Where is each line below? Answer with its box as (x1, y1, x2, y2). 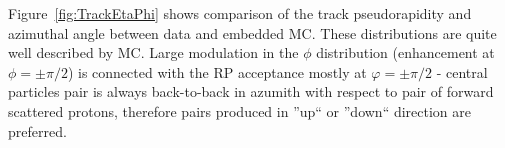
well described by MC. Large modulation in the (8, 42, 299, 63)
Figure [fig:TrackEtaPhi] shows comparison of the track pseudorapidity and (8, 3, 472, 23)
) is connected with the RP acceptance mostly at (67, 61, 367, 82)
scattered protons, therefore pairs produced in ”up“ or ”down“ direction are (8, 100, 471, 121)
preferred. (8, 120, 67, 141)
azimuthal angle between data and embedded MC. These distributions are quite (8, 22, 497, 43)
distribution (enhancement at (316, 42, 495, 63)
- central (436, 61, 488, 82)
